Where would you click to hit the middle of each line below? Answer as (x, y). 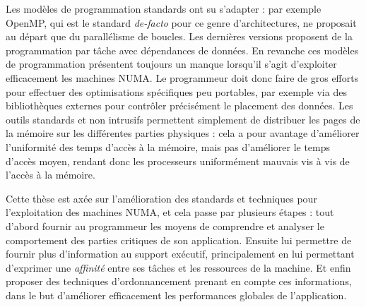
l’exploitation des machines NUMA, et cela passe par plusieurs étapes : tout (170, 212)
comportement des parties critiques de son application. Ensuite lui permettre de (179, 240)
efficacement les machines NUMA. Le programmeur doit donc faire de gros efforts (182, 77)
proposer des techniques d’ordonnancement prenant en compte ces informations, (179, 281)
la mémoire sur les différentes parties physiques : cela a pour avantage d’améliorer (183, 133)
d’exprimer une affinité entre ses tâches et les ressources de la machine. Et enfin (178, 267)
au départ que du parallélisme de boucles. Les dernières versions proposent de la (179, 36)
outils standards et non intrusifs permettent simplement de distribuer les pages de (183, 119)
